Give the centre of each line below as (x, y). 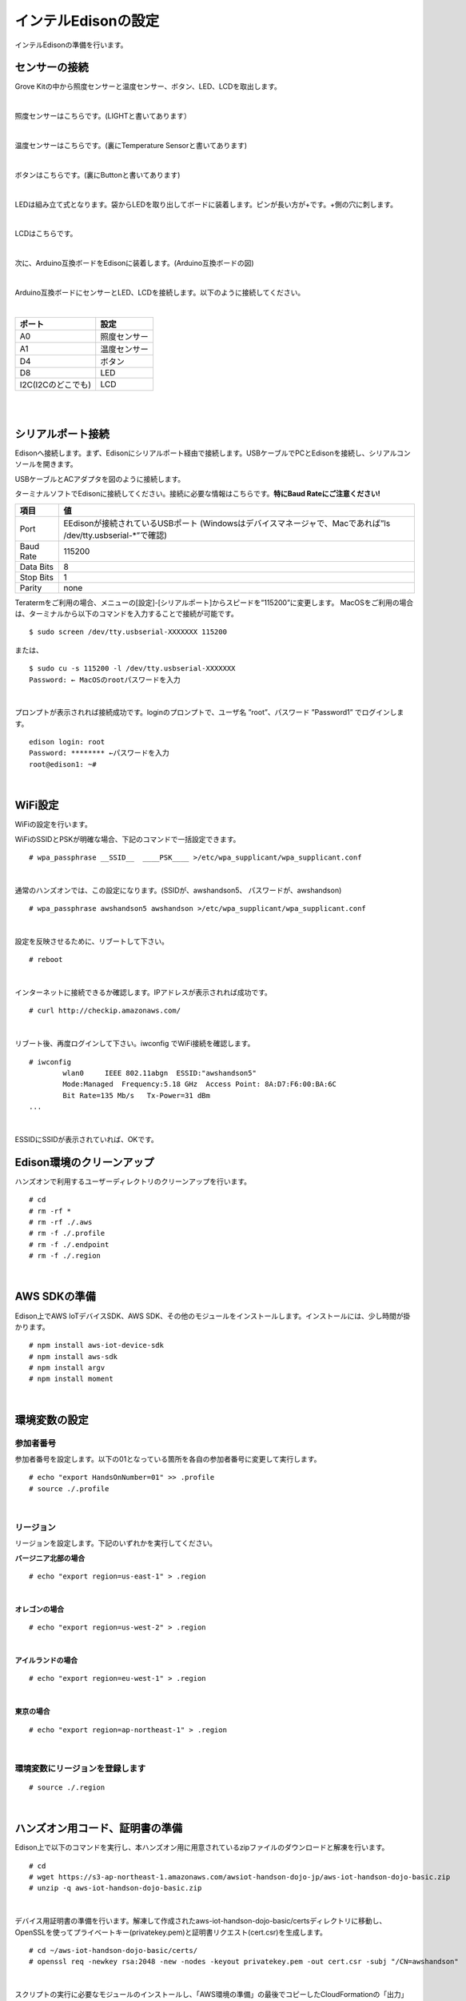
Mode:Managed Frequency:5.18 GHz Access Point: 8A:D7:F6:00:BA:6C (200, 1084)
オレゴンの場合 (39, 1609)
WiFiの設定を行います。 (53, 824)
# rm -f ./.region (65, 1256)
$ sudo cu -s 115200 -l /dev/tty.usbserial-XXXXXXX (132, 669)
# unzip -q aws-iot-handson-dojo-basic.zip (116, 1888)
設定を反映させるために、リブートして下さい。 (92, 941)
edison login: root (67, 742)
